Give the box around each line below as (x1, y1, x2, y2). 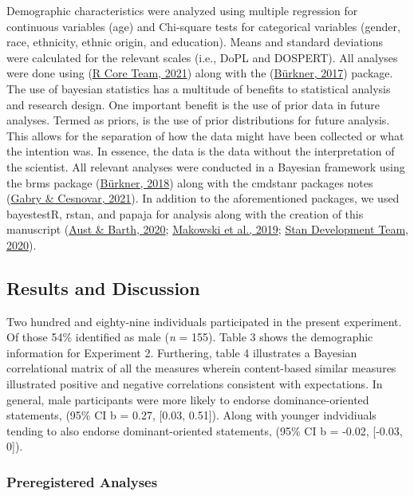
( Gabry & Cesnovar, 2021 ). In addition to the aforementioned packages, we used (6, 190, 400, 207)
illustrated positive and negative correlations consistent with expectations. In (6, 376, 383, 392)
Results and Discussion (6, 275, 200, 300)
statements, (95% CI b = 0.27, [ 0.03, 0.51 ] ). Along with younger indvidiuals (6, 407, 377, 423)
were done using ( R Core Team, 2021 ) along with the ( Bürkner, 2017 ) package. (6, 65, 393, 81)
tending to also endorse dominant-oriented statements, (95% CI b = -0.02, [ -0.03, (6, 422, 403, 439)
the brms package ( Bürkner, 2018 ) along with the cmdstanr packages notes (6, 174, 373, 191)
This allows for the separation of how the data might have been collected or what (6, 127, 404, 144)
